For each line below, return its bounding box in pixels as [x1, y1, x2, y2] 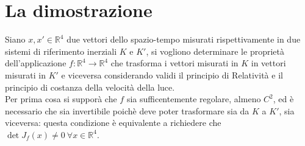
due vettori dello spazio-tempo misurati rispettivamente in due [66, 33, 301, 46]
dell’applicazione [5, 57, 66, 69]
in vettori [251, 57, 286, 69]
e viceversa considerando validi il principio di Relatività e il [61, 68, 283, 81]
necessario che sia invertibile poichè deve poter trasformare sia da [5, 104, 249, 117]
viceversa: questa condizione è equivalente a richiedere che [5, 116, 221, 129]
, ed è [273, 92, 294, 105]
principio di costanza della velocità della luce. [5, 80, 175, 93]
